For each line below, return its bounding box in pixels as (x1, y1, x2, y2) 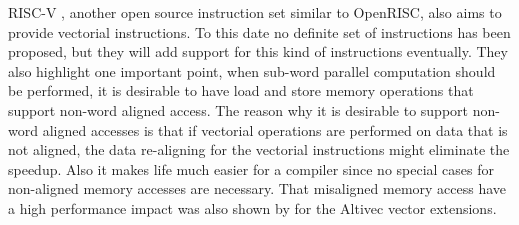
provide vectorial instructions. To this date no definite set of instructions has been (8, 21, 511, 42)
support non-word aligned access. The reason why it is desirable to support (8, 99, 469, 120)
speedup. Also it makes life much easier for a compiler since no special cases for (8, 158, 495, 179)
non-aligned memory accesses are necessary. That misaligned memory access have (8, 178, 507, 199)
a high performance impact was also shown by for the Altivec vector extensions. (8, 197, 497, 218)
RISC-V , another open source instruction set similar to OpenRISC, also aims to (8, 2, 502, 22)
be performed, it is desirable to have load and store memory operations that (8, 80, 474, 101)
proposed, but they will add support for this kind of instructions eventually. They (8, 41, 508, 62)
